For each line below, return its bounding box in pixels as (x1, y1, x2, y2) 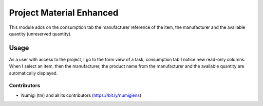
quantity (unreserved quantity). (9, 31, 72, 36)
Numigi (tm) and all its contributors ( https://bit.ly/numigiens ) (21, 92, 142, 98)
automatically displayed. (9, 70, 58, 76)
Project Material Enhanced (9, 7, 119, 18)
